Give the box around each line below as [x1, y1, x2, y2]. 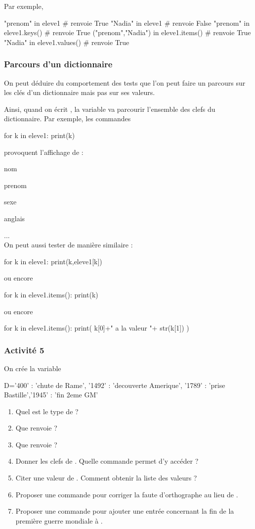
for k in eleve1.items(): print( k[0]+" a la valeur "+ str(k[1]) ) [4, 323, 189, 333]
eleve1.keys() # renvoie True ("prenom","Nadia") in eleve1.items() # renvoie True [4, 27, 251, 38]
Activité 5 [4, 343, 44, 356]
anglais [4, 213, 25, 223]
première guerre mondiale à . [15, 515, 103, 526]
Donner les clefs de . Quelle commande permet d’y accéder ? [15, 456, 199, 466]
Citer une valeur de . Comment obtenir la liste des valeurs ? [15, 473, 197, 483]
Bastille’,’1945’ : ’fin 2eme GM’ [4, 389, 98, 400]
